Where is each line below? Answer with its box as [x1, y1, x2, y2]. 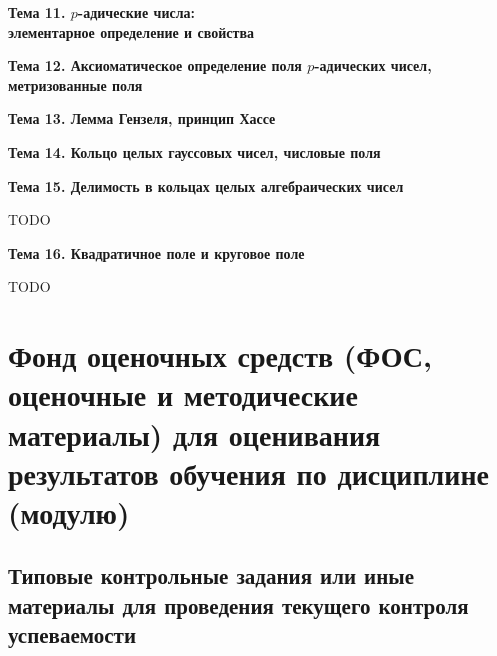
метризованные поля [8, 74, 143, 95]
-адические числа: [77, 2, 196, 22]
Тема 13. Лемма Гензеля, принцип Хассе [8, 108, 276, 129]
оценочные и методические [8, 374, 358, 415]
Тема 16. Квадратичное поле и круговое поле [8, 242, 305, 263]
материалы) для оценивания [8, 413, 381, 454]
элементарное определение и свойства [8, 21, 254, 42]
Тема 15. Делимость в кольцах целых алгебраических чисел [8, 175, 404, 196]
